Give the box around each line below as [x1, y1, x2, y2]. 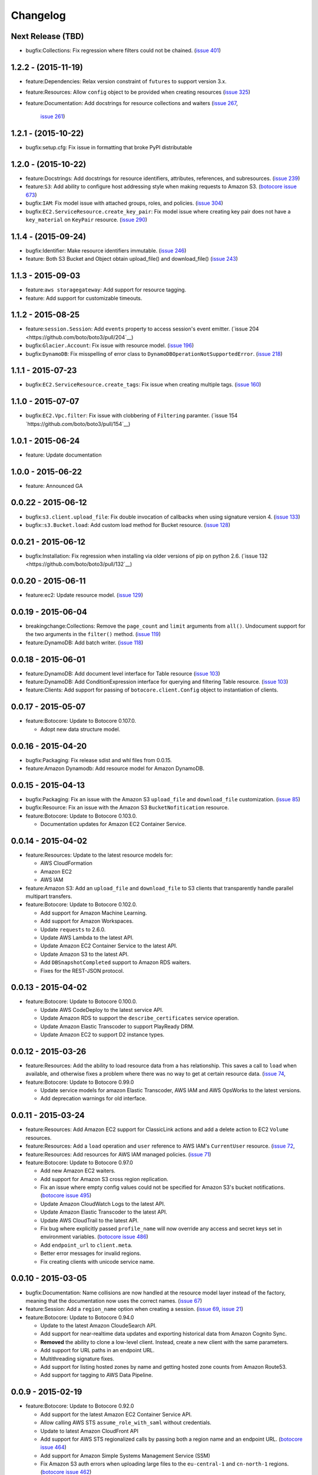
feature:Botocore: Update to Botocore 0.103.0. [25, 812, 137, 820]
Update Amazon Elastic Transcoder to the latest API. [40, 1208, 168, 1215]
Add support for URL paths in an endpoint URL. [40, 1347, 155, 1354]
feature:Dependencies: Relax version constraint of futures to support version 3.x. [25, 77, 227, 85]
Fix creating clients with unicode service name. [40, 1258, 155, 1265]
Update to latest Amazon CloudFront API [40, 1427, 138, 1434]
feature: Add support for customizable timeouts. [25, 294, 143, 301]
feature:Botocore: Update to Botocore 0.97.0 [25, 1159, 134, 1166]
